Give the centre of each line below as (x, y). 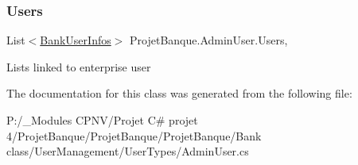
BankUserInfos (76, 40)
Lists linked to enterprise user (79, 66)
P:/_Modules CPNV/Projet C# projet (102, 120)
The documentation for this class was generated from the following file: (179, 93)
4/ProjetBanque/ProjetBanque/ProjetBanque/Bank (134, 135)
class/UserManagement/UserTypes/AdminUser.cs (128, 151)
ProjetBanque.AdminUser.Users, (209, 40)
